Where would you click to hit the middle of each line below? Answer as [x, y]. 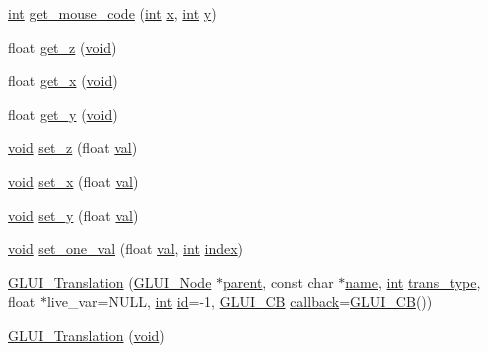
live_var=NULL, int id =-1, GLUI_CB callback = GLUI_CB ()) [239, 301]
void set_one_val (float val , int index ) [126, 248]
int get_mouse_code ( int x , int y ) [112, 13]
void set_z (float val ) [73, 147]
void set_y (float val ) [73, 214]
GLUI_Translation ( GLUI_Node [110, 281]
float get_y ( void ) [63, 113]
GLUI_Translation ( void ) [86, 334]
